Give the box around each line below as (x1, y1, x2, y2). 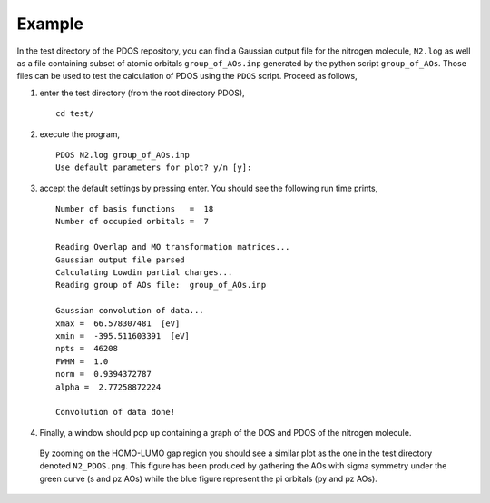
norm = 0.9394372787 (55, 369, 152, 380)
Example (16, 14, 83, 34)
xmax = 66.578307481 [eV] (55, 318, 181, 329)
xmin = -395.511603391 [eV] (55, 330, 191, 340)
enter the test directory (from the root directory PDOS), (39, 87, 245, 98)
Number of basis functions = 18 (55, 204, 214, 214)
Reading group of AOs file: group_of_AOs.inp (55, 280, 267, 291)
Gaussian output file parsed (55, 254, 185, 265)
